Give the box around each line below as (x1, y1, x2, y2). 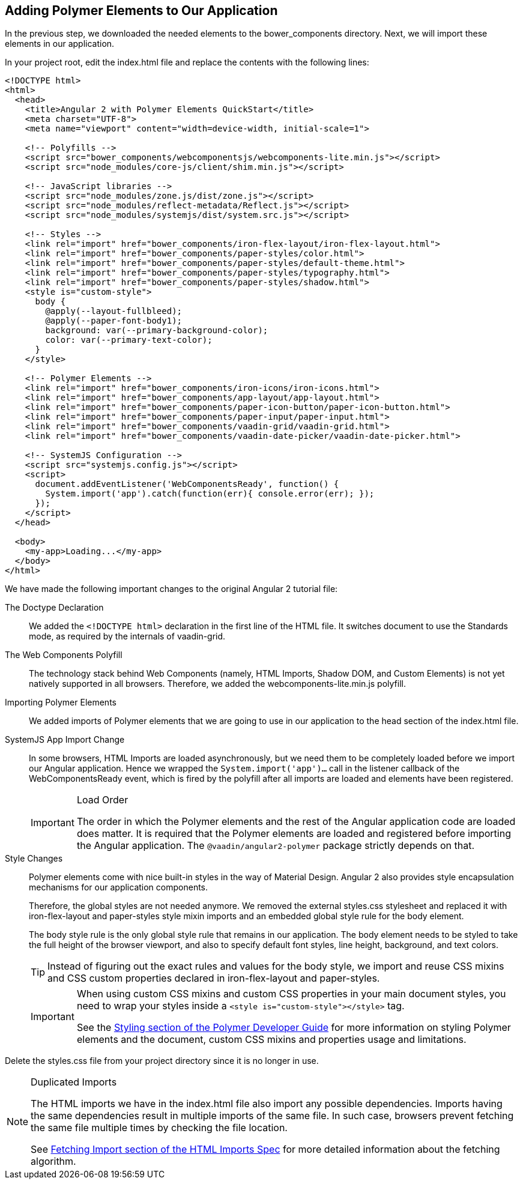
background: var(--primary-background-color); (45, 325, 268, 336)
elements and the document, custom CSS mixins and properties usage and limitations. (76, 1033, 467, 1046)
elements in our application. (5, 38, 115, 49)
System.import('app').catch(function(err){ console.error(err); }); (45, 489, 375, 499)
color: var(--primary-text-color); (45, 335, 213, 345)
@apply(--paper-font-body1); (45, 316, 183, 326)
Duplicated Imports (31, 1076, 117, 1089)
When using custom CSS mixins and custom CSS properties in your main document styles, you (76, 988, 506, 1000)
